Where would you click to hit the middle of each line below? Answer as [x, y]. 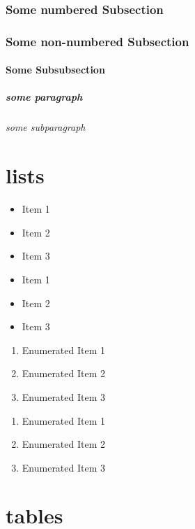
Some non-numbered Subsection [97, 41]
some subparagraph [46, 127]
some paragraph [44, 97]
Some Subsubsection [55, 70]
